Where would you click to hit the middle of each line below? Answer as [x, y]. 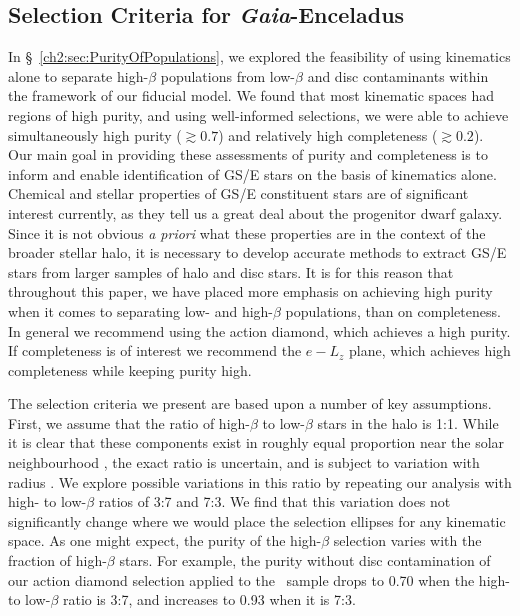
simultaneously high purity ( [95, 134]
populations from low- [228, 75]
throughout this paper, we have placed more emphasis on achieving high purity [250, 291]
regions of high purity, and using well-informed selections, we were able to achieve [258, 114]
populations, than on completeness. [393, 310]
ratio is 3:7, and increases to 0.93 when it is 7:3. [209, 599]
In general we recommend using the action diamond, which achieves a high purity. [259, 330]
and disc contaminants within [398, 75]
